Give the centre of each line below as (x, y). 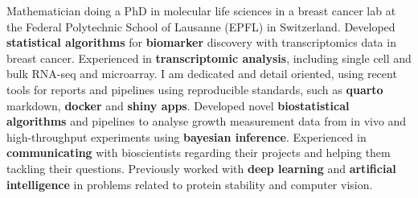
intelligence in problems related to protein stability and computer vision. (190, 184)
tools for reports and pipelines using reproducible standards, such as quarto (195, 89)
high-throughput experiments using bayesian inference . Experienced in (186, 136)
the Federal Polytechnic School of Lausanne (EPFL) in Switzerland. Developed (201, 26)
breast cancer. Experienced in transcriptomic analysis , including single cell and (209, 58)
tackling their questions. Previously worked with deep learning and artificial (201, 168)
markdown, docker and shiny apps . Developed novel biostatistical (178, 105)
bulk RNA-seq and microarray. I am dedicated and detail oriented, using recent (202, 74)
